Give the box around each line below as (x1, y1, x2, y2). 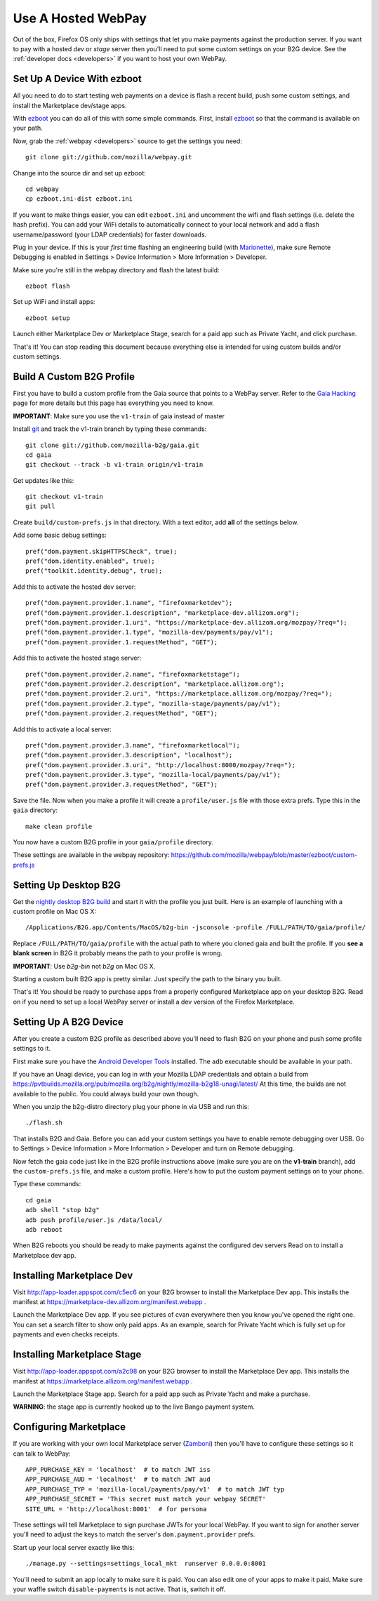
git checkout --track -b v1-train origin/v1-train (25, 460, 204, 469)
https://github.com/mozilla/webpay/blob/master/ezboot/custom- (171, 851, 358, 859)
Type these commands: (13, 1180, 81, 1188)
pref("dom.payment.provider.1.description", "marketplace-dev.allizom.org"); (25, 609, 300, 617)
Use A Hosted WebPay (13, 11, 147, 26)
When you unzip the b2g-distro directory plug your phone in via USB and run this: (13, 1103, 249, 1111)
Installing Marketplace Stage (13, 1348, 142, 1361)
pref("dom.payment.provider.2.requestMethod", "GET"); (25, 710, 218, 717)
